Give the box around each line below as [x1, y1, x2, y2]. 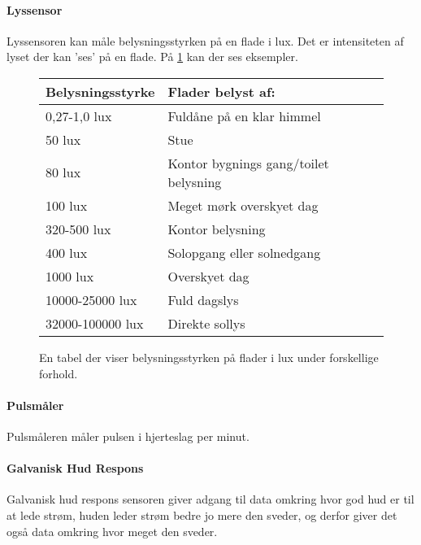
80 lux [46, 163, 81, 182]
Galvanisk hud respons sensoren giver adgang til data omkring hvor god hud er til [7, 490, 414, 508]
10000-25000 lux [46, 290, 137, 309]
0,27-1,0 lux [46, 106, 112, 125]
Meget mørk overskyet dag [167, 195, 319, 215]
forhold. [39, 364, 78, 381]
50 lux [46, 129, 81, 149]
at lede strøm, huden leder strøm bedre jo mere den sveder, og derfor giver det [7, 506, 397, 523]
